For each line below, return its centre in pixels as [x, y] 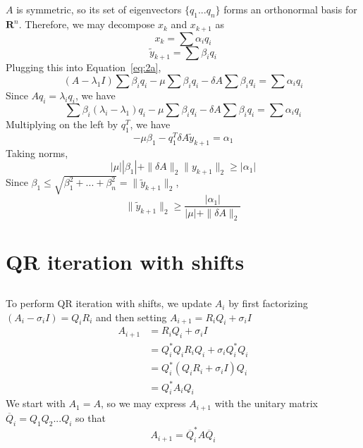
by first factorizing [268, 303]
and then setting [131, 317]
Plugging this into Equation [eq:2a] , [84, 67]
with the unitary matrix [266, 403]
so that [91, 417]
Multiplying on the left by [62, 124]
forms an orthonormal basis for [290, 10]
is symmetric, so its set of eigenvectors [99, 10]
